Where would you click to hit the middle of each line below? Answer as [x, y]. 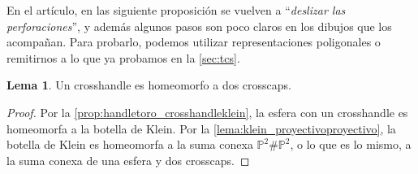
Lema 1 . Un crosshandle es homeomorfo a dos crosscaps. [149, 85]
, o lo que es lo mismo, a [351, 144]
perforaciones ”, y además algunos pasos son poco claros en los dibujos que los [199, 26]
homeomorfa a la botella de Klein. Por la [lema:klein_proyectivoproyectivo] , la [201, 128]
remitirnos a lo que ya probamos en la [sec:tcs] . [123, 57]
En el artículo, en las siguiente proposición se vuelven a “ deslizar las [176, 10]
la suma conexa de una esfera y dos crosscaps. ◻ [128, 160]
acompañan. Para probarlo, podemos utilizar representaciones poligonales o [194, 42]
